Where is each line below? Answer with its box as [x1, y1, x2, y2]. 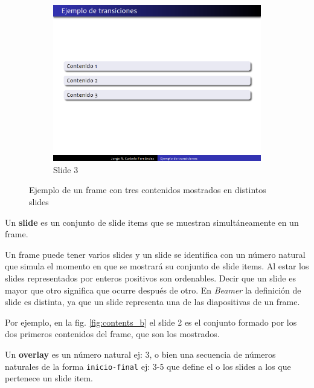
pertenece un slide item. [5, 372, 93, 384]
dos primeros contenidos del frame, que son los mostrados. [5, 327, 220, 340]
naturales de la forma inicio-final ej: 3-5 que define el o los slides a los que [5, 360, 291, 372]
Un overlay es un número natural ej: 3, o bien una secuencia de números [5, 347, 276, 360]
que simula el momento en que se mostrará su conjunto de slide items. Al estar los [5, 260, 309, 272]
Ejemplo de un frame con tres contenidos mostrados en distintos [29, 183, 266, 196]
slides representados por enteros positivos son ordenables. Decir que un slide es [5, 272, 296, 284]
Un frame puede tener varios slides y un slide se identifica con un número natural [5, 248, 306, 260]
